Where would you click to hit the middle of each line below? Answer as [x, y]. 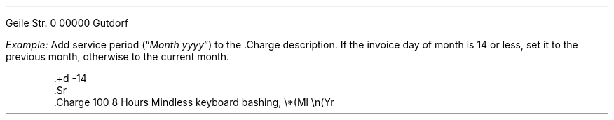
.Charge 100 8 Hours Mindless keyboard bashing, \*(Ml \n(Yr [194, 102]
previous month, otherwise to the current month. [117, 56]
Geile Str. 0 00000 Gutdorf [67, 23]
